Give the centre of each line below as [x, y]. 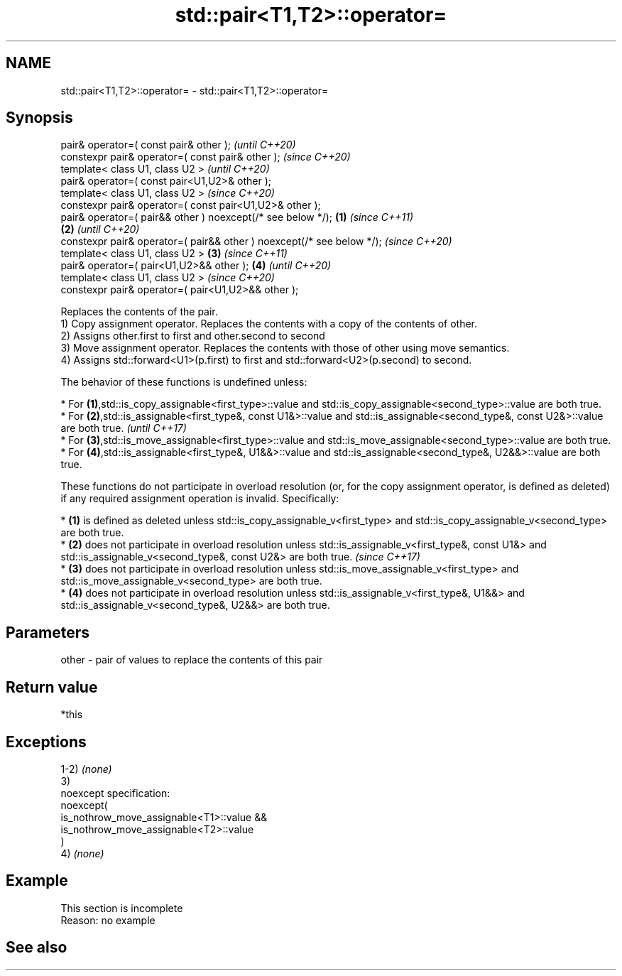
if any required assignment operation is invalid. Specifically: [200, 499]
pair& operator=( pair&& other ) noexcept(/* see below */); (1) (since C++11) [237, 217]
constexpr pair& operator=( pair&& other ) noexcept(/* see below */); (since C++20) [256, 242]
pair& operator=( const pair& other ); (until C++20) [178, 145]
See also [37, 948]
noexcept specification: [115, 793]
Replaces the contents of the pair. [139, 312]
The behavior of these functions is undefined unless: [184, 382]
